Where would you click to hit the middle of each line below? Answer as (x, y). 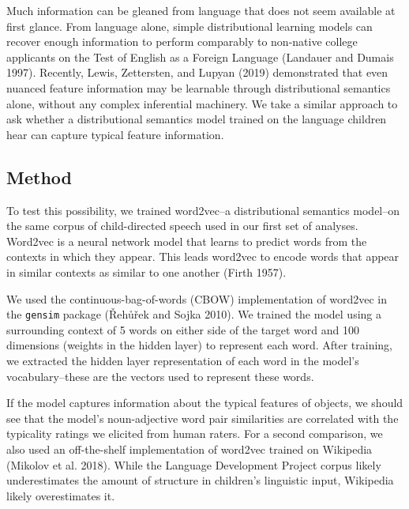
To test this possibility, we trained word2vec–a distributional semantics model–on (203, 210)
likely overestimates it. (61, 495)
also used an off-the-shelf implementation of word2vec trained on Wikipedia (189, 449)
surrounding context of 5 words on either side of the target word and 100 (183, 329)
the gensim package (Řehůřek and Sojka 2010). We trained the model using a (194, 314)
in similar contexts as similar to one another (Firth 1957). (146, 271)
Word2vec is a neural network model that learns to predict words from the (187, 241)
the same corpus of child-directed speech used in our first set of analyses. (182, 226)
